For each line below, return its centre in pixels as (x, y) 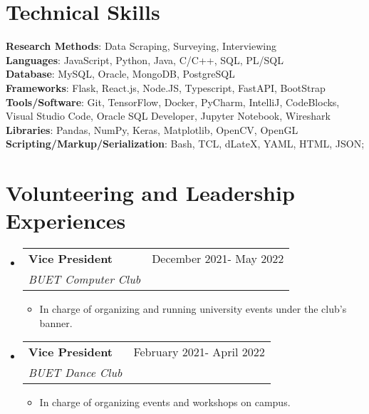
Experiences (66, 221)
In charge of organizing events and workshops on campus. (165, 402)
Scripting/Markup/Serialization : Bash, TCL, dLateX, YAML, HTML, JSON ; (185, 144)
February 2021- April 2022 (199, 352)
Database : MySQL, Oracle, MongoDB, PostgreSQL (120, 74)
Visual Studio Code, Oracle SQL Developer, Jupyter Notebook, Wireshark (168, 116)
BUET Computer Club (84, 279)
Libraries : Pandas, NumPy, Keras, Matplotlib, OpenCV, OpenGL (152, 129)
